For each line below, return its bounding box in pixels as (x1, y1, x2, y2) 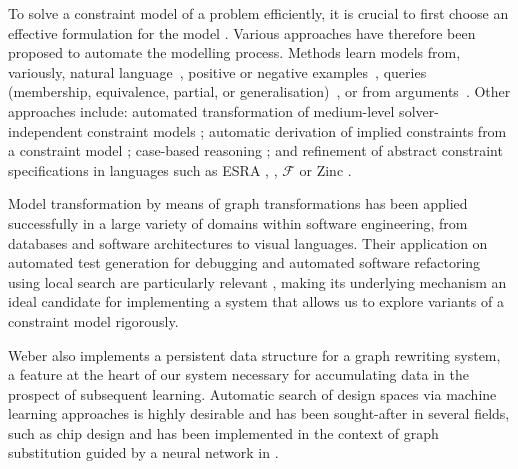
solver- (399, 100, 439, 121)
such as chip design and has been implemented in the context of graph (8, 422, 439, 443)
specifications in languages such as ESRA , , (8, 159, 278, 180)
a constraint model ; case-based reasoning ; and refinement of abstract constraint (8, 140, 503, 161)
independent (8, 120, 83, 141)
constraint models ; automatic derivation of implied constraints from (87, 120, 507, 141)
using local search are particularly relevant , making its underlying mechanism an (8, 271, 507, 292)
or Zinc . (299, 159, 352, 180)
